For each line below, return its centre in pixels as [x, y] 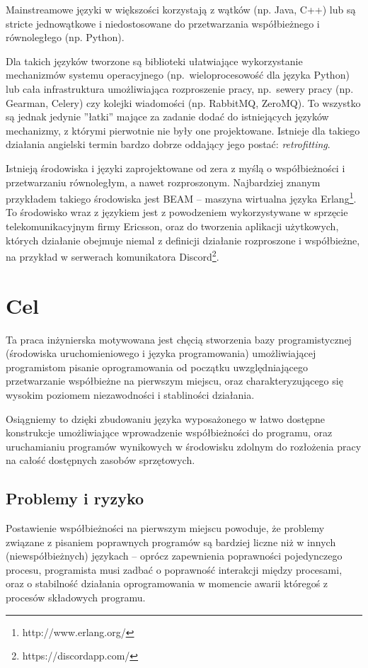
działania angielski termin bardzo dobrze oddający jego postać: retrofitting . [168, 144]
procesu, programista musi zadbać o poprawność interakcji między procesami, [174, 569]
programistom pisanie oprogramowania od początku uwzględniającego [157, 367]
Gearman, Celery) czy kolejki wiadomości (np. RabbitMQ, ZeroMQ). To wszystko [183, 102]
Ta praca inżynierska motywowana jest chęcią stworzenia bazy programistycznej [179, 339]
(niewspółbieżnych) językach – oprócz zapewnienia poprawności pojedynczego [174, 556]
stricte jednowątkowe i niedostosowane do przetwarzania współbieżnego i [163, 23]
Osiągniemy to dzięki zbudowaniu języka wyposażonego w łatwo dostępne [165, 418]
